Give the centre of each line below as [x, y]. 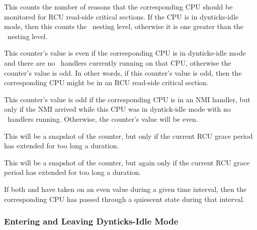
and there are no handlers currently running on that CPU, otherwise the [118, 62]
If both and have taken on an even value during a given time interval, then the [125, 189]
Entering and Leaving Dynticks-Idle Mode [91, 221]
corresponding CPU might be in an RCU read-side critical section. [106, 82]
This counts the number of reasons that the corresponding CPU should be [118, 7]
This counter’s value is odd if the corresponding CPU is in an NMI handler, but [127, 99]
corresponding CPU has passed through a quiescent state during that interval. [124, 199]
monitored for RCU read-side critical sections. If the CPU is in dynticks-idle [121, 16]
